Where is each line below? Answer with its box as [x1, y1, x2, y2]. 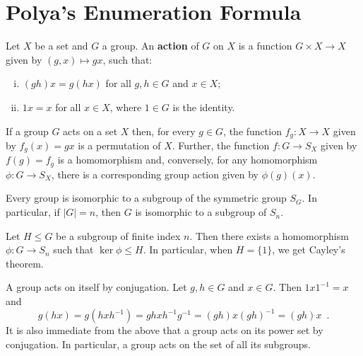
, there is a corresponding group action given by [51, 166, 259, 181]
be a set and [35, 38, 88, 53]
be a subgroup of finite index [56, 228, 181, 243]
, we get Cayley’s [272, 242, 345, 257]
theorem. [6, 255, 44, 270]
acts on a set [63, 123, 118, 138]
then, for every [132, 123, 196, 138]
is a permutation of [78, 137, 161, 152]
